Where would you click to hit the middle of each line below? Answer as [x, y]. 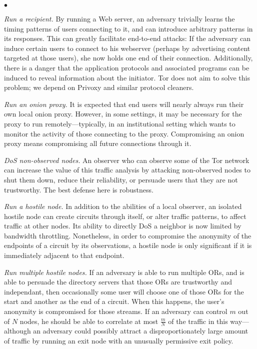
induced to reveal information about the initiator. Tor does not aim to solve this [127, 77]
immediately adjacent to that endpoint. [64, 255]
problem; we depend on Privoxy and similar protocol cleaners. [99, 87]
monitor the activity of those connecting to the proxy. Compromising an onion [124, 133]
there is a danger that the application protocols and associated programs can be [127, 67]
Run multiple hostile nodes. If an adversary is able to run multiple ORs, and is [124, 272]
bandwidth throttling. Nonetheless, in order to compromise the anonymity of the [128, 235]
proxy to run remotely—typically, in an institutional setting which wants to [120, 123]
